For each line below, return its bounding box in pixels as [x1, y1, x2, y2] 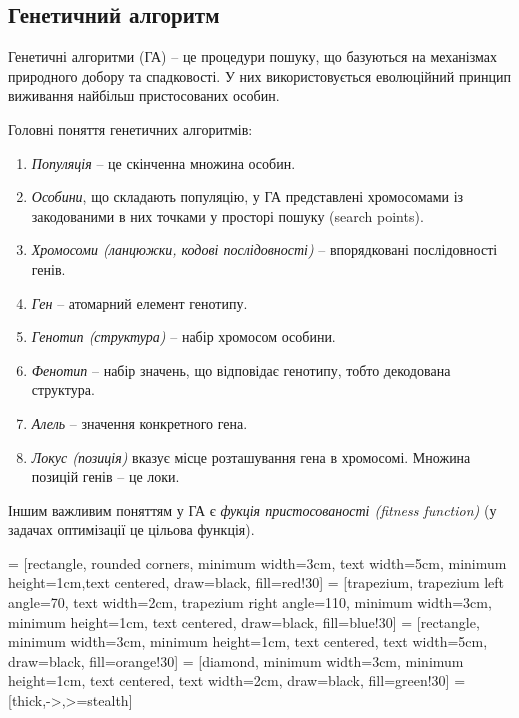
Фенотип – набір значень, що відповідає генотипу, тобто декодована [31, 359, 451, 380]
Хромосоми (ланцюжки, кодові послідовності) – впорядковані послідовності [31, 239, 498, 260]
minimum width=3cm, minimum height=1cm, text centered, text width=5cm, [8, 631, 488, 652]
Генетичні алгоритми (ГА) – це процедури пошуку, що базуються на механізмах [8, 46, 498, 67]
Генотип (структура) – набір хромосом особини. [31, 326, 336, 347]
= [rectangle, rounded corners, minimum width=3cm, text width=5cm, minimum [8, 552, 507, 573]
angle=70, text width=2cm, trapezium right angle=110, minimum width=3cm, [8, 592, 492, 613]
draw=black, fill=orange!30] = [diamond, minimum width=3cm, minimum [8, 650, 464, 671]
